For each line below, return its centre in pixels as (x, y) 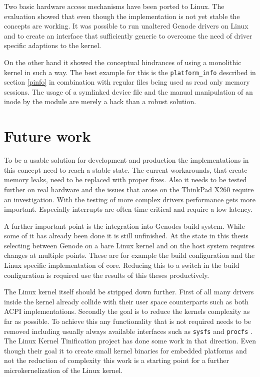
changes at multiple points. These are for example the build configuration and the (129, 255)
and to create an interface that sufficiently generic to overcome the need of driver (128, 35)
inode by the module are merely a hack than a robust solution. (100, 101)
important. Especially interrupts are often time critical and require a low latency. (128, 209)
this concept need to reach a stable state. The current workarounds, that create (126, 169)
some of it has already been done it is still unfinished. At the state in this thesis (126, 236)
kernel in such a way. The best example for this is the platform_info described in (130, 72)
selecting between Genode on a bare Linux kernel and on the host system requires (129, 245)
